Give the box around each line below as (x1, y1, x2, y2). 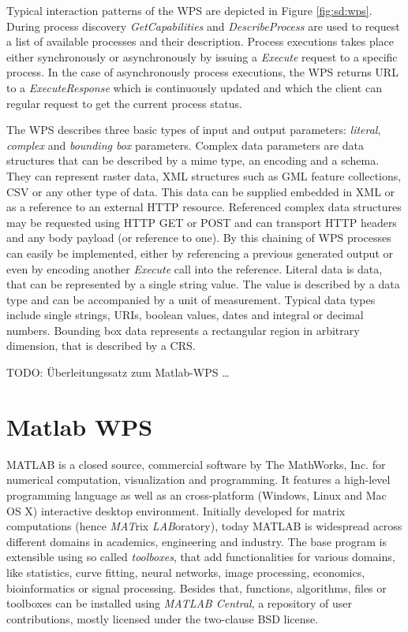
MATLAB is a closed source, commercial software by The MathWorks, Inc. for (6, 455, 386, 472)
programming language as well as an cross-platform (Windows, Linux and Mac (6, 486, 387, 503)
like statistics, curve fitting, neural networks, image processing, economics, (6, 563, 365, 580)
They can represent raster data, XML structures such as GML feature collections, (6, 167, 402, 184)
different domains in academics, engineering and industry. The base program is (6, 533, 387, 549)
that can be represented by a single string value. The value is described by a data (6, 276, 400, 292)
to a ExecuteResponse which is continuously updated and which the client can (6, 79, 382, 95)
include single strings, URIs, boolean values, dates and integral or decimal (6, 307, 364, 323)
